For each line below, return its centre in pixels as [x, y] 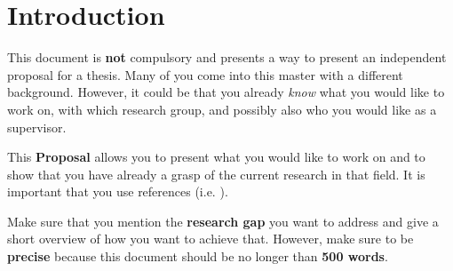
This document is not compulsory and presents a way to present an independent [227, 57]
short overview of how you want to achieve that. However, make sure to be [211, 239]
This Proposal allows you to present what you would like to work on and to [216, 157]
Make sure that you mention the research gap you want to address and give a [223, 221]
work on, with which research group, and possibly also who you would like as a [222, 109]
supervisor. [37, 127]
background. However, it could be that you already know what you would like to [226, 92]
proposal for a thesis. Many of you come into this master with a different [205, 74]
